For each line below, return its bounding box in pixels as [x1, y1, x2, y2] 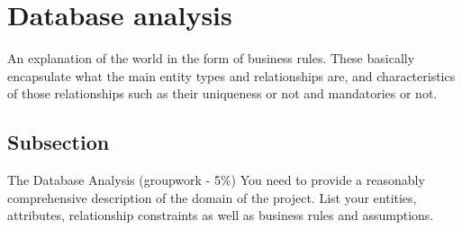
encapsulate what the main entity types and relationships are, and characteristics [7, 66, 456, 85]
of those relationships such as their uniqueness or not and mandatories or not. [7, 84, 438, 103]
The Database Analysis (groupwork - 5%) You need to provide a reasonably [7, 170, 425, 189]
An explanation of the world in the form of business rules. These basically [7, 49, 415, 68]
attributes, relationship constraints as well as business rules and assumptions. [7, 206, 434, 225]
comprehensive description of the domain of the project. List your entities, [7, 188, 417, 207]
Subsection [7, 128, 110, 156]
